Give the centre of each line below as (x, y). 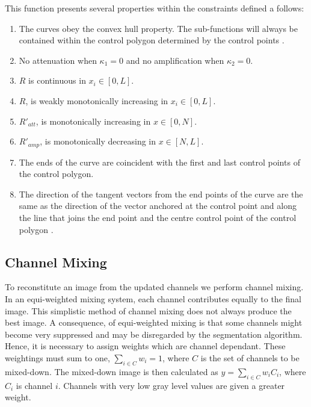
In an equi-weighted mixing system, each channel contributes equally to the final (153, 298)
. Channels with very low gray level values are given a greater (171, 385)
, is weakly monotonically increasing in (97, 100)
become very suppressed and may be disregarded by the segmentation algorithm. (154, 334)
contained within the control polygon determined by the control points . (152, 40)
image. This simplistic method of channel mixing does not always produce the (148, 310)
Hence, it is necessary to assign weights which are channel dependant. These (145, 346)
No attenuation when (58, 60)
